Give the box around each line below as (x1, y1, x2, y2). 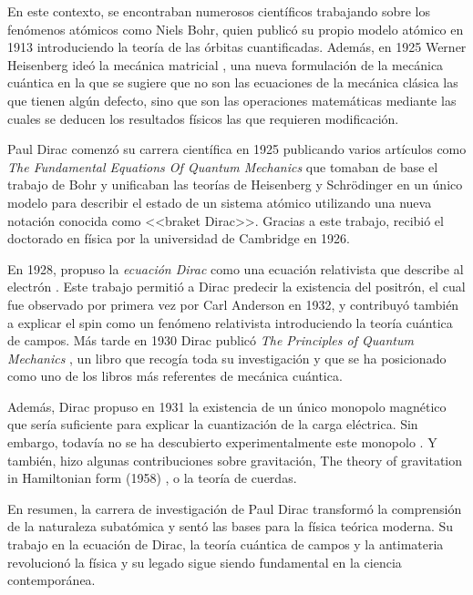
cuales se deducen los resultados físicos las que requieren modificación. (7, 108, 399, 128)
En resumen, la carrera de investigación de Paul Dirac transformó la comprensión (7, 498, 462, 518)
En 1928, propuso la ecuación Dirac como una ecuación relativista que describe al (7, 259, 464, 278)
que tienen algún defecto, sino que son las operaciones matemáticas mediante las (7, 90, 457, 109)
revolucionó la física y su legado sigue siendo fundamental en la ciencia (7, 552, 402, 571)
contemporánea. (7, 570, 96, 590)
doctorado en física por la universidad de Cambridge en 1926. (7, 229, 350, 248)
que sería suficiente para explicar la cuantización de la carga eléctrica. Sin (7, 415, 418, 434)
